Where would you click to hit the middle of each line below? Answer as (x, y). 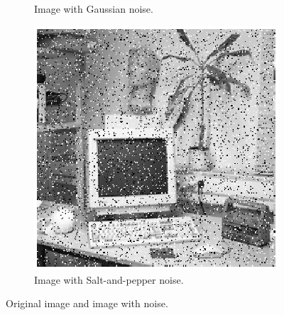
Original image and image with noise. (87, 303)
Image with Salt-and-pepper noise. (109, 279)
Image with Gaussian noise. (94, 9)
